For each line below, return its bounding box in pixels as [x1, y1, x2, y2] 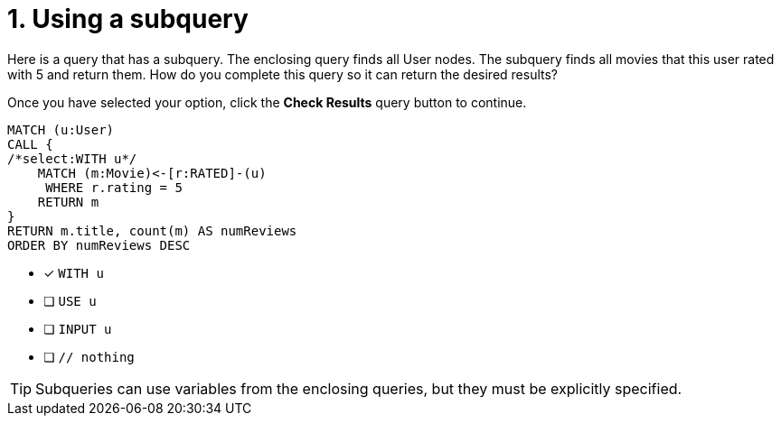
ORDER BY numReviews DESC [7, 237, 191, 253]
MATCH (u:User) [7, 122, 115, 137]
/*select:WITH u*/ [7, 151, 137, 166]
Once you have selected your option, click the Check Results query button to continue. [7, 94, 527, 110]
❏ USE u [43, 292, 97, 308]
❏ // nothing [43, 348, 135, 364]
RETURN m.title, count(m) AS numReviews [7, 223, 297, 238]
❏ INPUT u [43, 320, 112, 336]
